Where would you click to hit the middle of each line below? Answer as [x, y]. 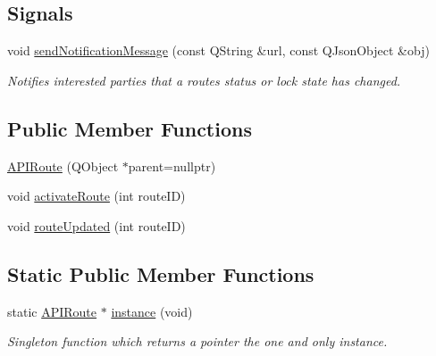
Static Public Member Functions [161, 273]
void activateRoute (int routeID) [96, 196]
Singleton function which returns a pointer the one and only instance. [197, 341]
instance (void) [152, 311]
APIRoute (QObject [63, 166]
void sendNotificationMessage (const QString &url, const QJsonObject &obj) [218, 50]
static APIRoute [52, 311]
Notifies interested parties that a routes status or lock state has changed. [204, 80]
